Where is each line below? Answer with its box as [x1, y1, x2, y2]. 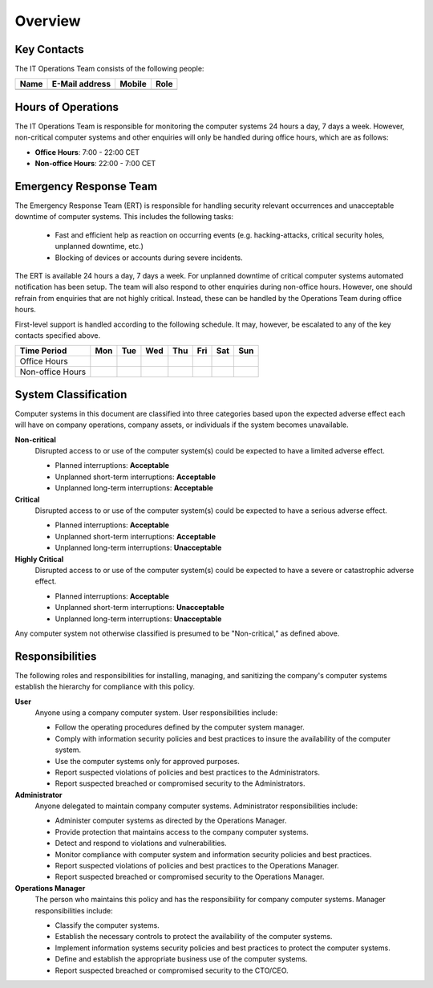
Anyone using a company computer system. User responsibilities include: [34, 707, 278, 718]
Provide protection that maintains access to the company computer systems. [55, 827, 309, 836]
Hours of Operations [14, 100, 119, 114]
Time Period [19, 345, 67, 356]
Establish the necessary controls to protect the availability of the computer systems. [55, 932, 333, 941]
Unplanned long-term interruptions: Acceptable [55, 483, 214, 493]
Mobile [119, 79, 148, 90]
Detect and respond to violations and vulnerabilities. [55, 839, 228, 848]
